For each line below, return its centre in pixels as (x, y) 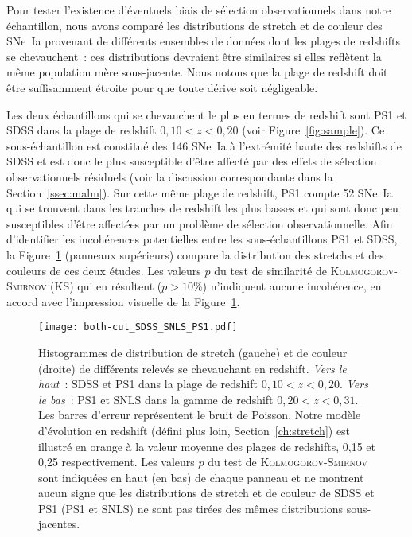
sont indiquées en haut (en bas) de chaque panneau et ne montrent (201, 477)
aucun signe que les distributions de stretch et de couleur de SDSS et (206, 493)
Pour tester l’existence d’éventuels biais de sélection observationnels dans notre (199, 10)
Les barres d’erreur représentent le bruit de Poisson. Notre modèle (200, 415)
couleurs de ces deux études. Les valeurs (104, 270)
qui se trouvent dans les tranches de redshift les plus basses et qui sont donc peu (202, 208)
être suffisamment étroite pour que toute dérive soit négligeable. (162, 87)
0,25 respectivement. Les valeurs (117, 462)
